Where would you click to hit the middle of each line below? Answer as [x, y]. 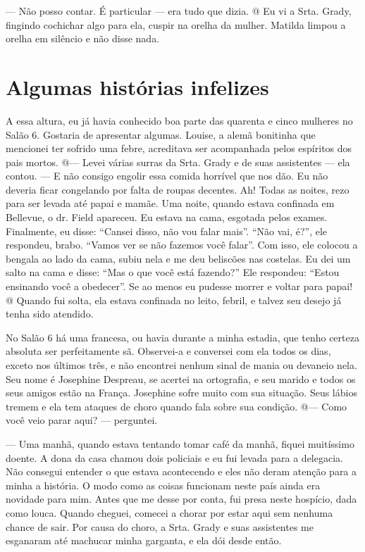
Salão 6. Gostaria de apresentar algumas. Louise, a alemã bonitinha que [161, 134]
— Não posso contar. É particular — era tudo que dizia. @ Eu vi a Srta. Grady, [179, 11]
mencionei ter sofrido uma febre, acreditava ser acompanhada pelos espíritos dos [179, 148]
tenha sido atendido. [50, 314]
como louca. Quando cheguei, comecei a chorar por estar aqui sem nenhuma [169, 512]
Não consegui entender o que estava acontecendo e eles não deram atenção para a [181, 471]
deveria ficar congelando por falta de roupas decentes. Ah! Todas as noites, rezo [178, 189]
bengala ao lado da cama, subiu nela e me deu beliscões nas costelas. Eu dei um [178, 258]
